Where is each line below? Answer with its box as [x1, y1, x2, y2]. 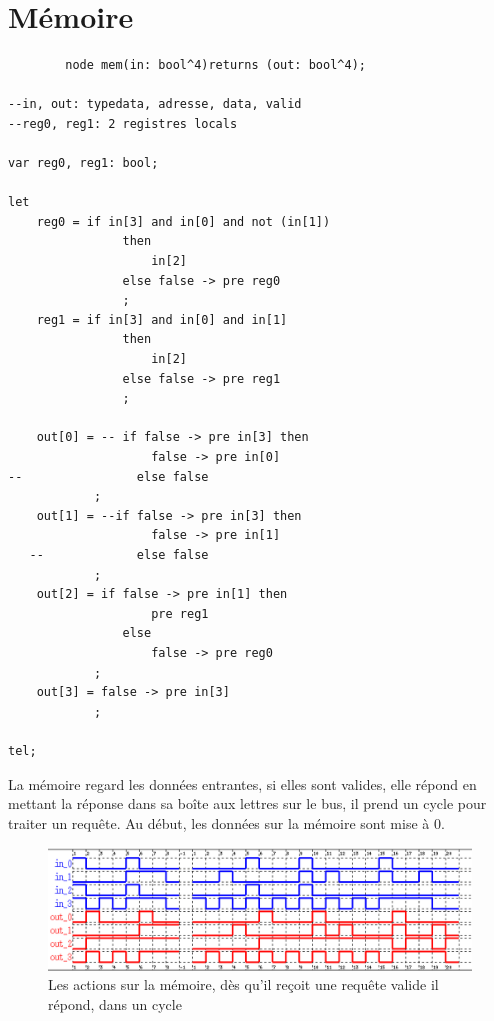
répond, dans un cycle [48, 993, 182, 1014]
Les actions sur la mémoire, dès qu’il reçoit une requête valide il [48, 974, 439, 995]
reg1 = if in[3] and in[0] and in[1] [36, 312, 288, 327]
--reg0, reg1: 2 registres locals [8, 116, 238, 131]
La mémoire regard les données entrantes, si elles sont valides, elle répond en [8, 773, 477, 794]
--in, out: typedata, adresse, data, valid [8, 97, 302, 112]
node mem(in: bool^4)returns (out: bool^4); [65, 58, 366, 73]
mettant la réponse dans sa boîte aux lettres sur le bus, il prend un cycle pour [8, 793, 487, 814]
